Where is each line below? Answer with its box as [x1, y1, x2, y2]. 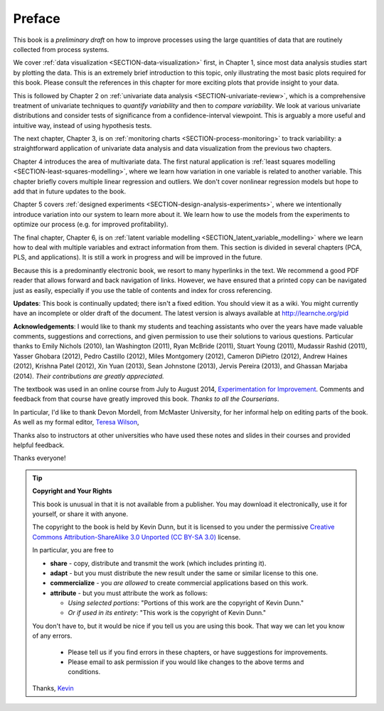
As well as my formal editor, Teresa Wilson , [13, 418, 139, 427]
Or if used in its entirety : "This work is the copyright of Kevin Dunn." [68, 609, 267, 617]
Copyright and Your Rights [32, 487, 112, 496]
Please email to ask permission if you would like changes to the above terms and [68, 658, 304, 666]
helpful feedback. [13, 441, 65, 449]
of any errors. [32, 631, 73, 640]
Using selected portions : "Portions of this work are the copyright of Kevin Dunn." [68, 599, 304, 607]
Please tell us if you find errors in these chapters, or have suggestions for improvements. [68, 648, 329, 656]
